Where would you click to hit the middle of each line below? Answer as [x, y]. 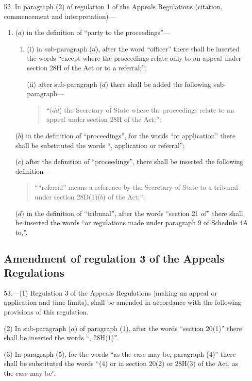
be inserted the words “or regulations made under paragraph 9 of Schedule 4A [132, 223]
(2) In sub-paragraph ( [38, 328]
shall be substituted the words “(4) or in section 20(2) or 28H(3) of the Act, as [121, 363]
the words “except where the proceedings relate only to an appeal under [134, 58]
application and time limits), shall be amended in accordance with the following [123, 302]
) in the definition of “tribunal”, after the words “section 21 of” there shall [132, 213]
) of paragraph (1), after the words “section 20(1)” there [158, 328]
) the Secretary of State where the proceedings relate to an [147, 109]
